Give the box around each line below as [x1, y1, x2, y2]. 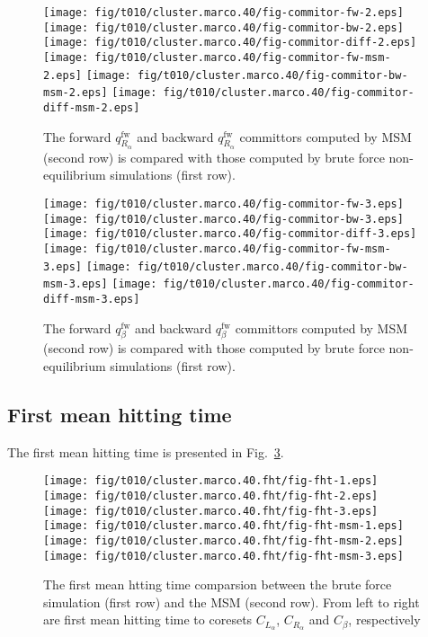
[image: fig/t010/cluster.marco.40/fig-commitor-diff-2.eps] [43, 36, 417, 49]
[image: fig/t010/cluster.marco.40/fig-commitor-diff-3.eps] [43, 227, 417, 241]
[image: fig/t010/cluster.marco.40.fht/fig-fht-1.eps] [43, 474, 379, 488]
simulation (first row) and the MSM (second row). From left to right [43, 592, 420, 611]
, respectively [348, 610, 421, 629]
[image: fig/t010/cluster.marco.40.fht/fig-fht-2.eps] [43, 490, 379, 503]
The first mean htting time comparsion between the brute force [43, 575, 392, 594]
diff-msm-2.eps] [43, 101, 140, 114]
